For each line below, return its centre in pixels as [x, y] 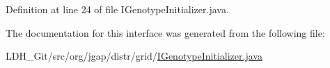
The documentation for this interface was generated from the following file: [165, 32]
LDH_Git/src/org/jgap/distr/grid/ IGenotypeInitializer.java [134, 56]
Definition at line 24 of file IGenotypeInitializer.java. [117, 9]
